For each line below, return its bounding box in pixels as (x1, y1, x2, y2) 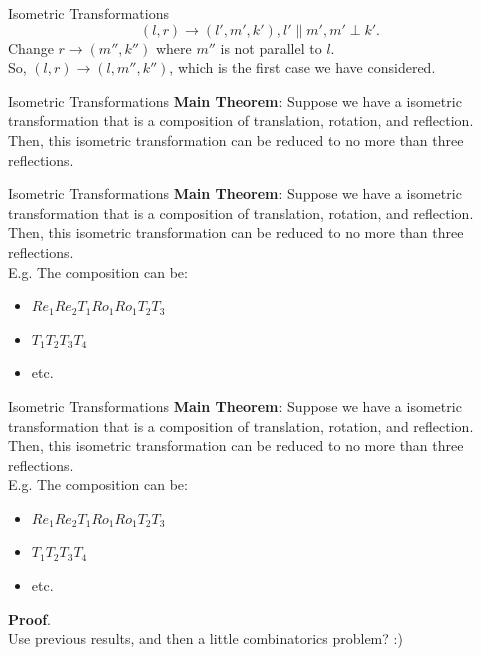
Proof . (8, 608, 52, 629)
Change (8, 37, 54, 58)
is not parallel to (220, 37, 322, 58)
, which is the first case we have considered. (169, 57, 436, 78)
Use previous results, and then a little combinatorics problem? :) (8, 628, 403, 649)
